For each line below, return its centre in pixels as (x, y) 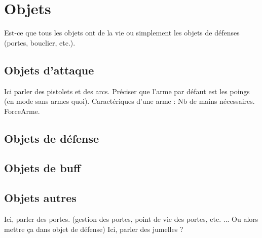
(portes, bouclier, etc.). (40, 42)
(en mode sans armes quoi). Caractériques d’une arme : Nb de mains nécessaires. (129, 101)
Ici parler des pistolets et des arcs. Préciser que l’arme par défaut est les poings (127, 91)
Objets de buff (43, 168)
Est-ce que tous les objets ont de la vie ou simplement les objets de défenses (122, 33)
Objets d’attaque (49, 70)
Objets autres (40, 198)
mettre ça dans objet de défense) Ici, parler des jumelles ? (94, 229)
